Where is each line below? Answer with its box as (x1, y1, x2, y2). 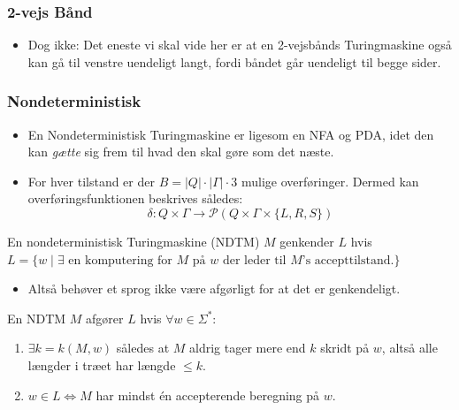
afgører (86, 308, 124, 327)
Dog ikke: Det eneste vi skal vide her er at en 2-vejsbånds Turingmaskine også (27, 35, 452, 54)
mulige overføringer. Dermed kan (241, 171, 419, 190)
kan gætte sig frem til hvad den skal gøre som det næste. (27, 142, 334, 161)
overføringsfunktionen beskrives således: (27, 189, 243, 208)
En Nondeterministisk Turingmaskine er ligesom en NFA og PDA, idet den (27, 125, 434, 143)
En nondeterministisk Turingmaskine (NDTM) (7, 232, 260, 250)
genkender (279, 232, 334, 250)
